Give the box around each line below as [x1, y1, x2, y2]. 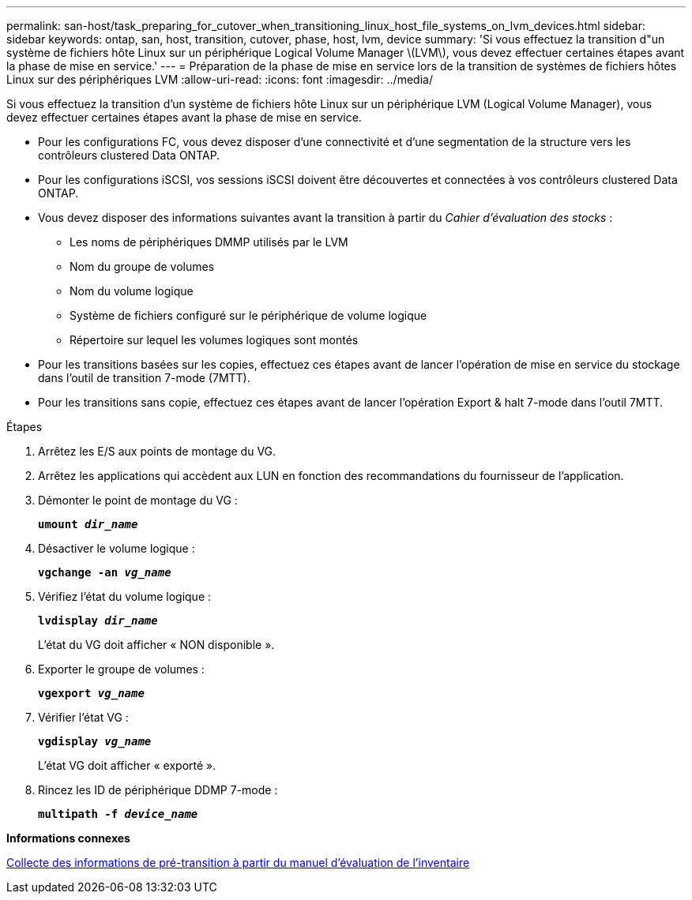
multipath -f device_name [38, 808, 198, 820]
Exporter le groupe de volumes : [38, 662, 205, 676]
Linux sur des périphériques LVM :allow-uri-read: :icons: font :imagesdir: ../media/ [6, 73, 433, 86]
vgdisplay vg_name [38, 735, 152, 748]
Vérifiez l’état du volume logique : [38, 590, 212, 603]
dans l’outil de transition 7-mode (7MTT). [38, 371, 250, 384]
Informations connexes [6, 831, 130, 845]
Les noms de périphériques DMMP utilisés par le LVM [70, 235, 348, 249]
